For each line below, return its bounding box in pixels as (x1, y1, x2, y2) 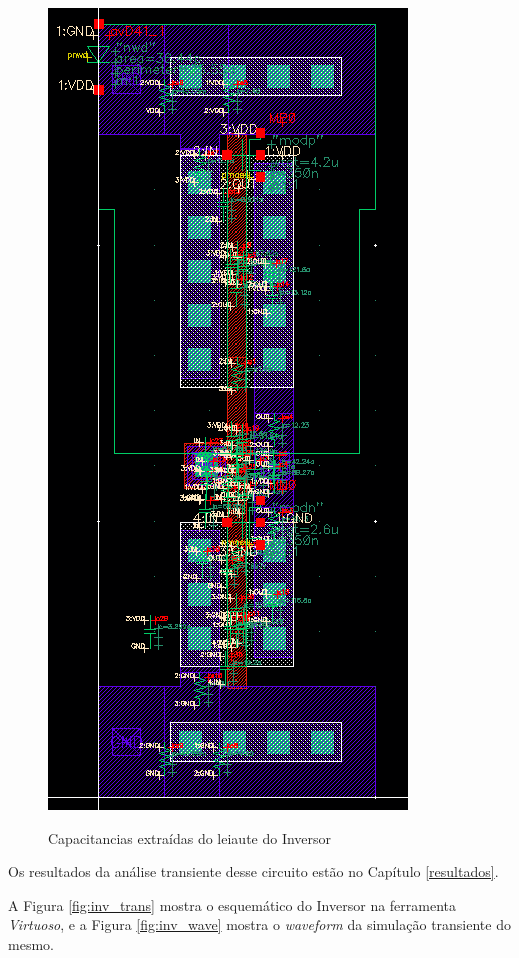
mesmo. (8, 933, 54, 954)
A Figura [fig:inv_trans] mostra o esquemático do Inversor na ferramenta (8, 894, 457, 915)
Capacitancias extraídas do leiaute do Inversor (48, 827, 332, 848)
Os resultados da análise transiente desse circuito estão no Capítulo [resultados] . (8, 861, 499, 882)
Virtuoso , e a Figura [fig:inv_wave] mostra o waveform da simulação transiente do (8, 914, 511, 935)
